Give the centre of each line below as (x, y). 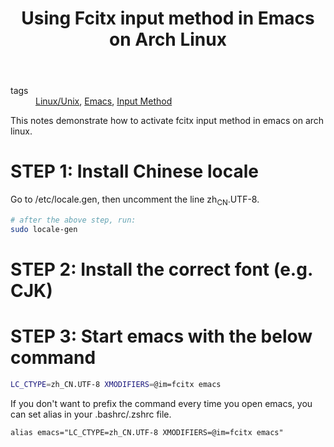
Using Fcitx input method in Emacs (168, 18)
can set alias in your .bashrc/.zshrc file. (91, 414)
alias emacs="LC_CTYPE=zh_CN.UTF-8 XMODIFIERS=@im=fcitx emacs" (147, 432)
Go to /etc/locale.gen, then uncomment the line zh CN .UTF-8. (135, 200)
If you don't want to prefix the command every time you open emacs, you (161, 403)
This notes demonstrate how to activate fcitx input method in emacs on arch (167, 121)
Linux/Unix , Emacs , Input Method (104, 101)
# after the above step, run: (73, 220)
